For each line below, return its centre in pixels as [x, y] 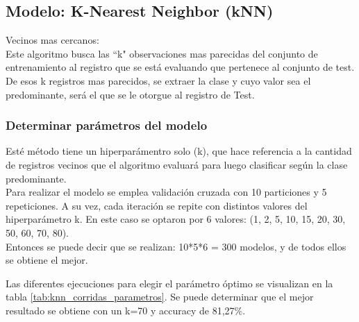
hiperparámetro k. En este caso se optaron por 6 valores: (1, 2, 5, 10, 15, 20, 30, [176, 219]
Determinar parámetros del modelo [107, 125]
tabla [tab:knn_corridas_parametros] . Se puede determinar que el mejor [160, 297]
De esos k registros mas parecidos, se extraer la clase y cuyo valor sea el [158, 80]
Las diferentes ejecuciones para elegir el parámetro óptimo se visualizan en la [169, 283]
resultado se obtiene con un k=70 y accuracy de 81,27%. [126, 310]
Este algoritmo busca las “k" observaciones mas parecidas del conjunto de [162, 53]
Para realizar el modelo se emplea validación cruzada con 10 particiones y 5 [166, 192]
